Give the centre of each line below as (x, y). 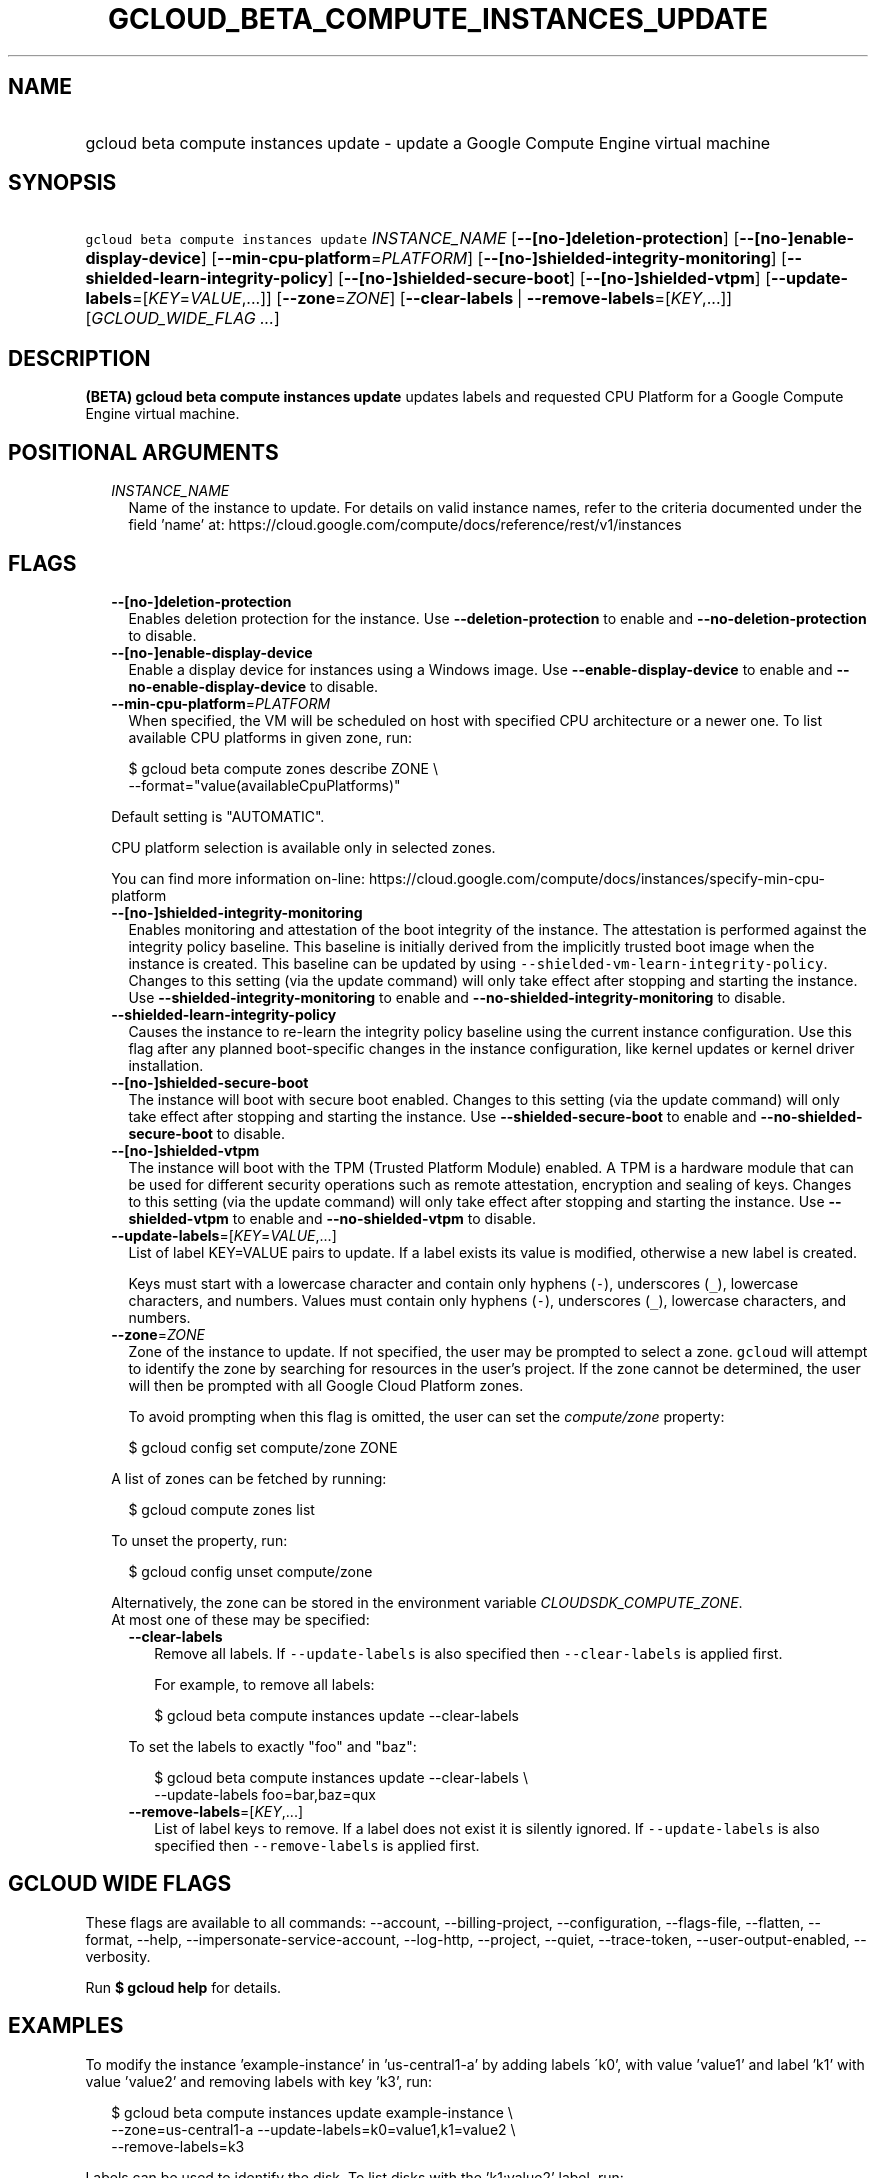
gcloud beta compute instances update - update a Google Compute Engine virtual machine (428, 142)
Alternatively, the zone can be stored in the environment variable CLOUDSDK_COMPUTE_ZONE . (427, 1602)
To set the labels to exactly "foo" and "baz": (272, 1746)
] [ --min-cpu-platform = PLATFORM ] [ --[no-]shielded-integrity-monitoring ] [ (493, 258)
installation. (166, 1065)
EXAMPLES (66, 2026)
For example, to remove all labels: (264, 1684)
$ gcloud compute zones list (221, 1509)
